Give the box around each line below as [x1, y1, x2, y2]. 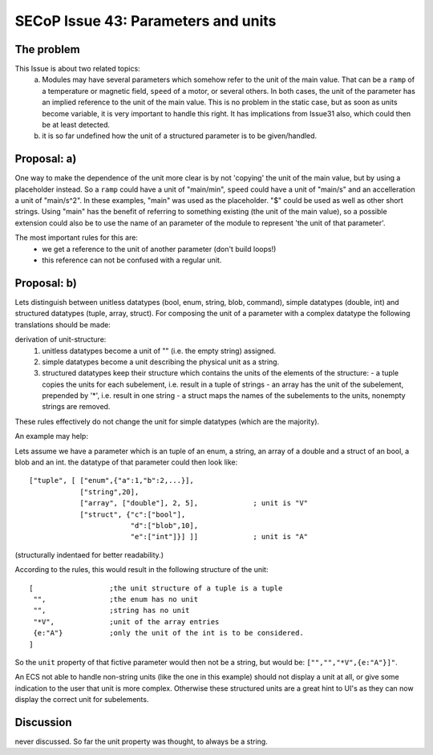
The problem [14, 43, 80, 56]
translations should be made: [14, 319, 111, 329]
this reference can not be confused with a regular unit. [42, 255, 222, 265]
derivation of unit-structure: [14, 335, 107, 344]
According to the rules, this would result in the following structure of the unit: [14, 565, 269, 574]
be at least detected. [42, 120, 111, 130]
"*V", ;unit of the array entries [33, 617, 220, 626]
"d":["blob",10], [130, 521, 199, 530]
